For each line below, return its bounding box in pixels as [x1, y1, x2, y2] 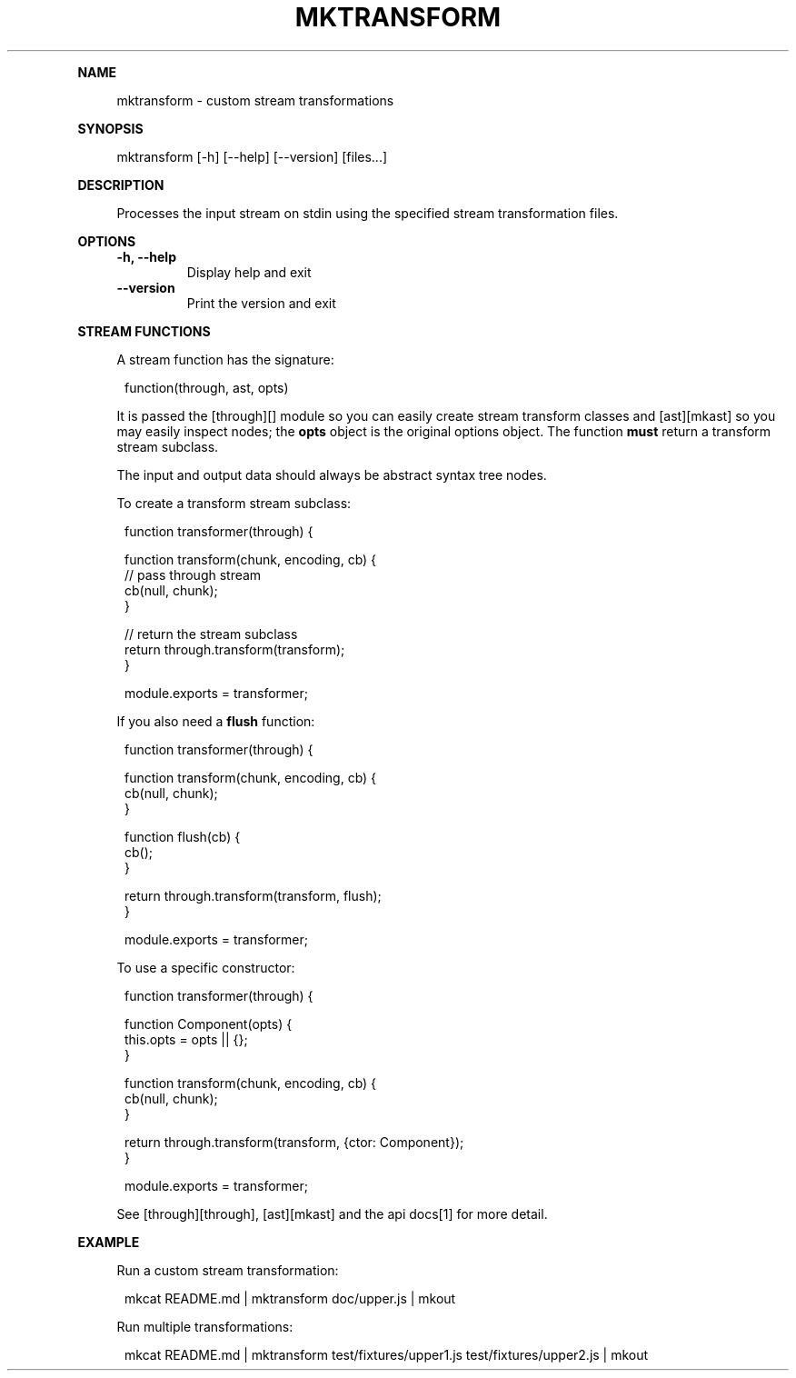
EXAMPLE [77, 1233, 140, 1250]
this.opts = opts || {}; [124, 1031, 248, 1047]
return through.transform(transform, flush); [124, 887, 382, 904]
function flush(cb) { [124, 828, 241, 844]
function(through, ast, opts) [124, 379, 289, 395]
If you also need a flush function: [116, 713, 315, 729]
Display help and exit [186, 264, 312, 280]
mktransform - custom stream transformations [116, 92, 394, 108]
